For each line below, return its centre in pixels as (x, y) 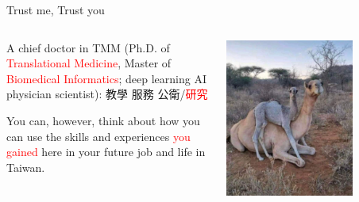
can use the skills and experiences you (98, 136)
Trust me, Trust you (56, 10)
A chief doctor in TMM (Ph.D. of (88, 47)
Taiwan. (26, 167)
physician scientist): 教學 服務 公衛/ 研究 (107, 94)
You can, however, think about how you (103, 120)
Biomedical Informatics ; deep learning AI (106, 78)
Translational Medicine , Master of (89, 63)
